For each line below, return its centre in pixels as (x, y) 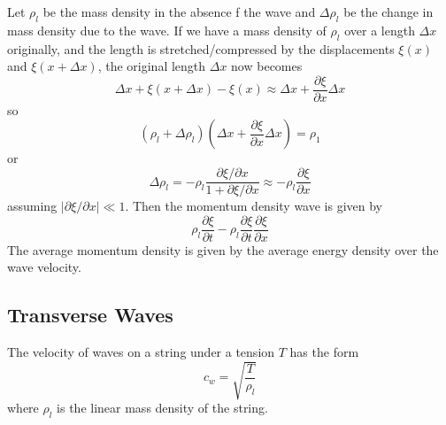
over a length (380, 30)
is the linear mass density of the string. (162, 408)
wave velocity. (44, 267)
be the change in (388, 12)
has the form (324, 352)
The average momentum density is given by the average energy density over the (223, 249)
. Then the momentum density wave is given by (254, 206)
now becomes (267, 66)
